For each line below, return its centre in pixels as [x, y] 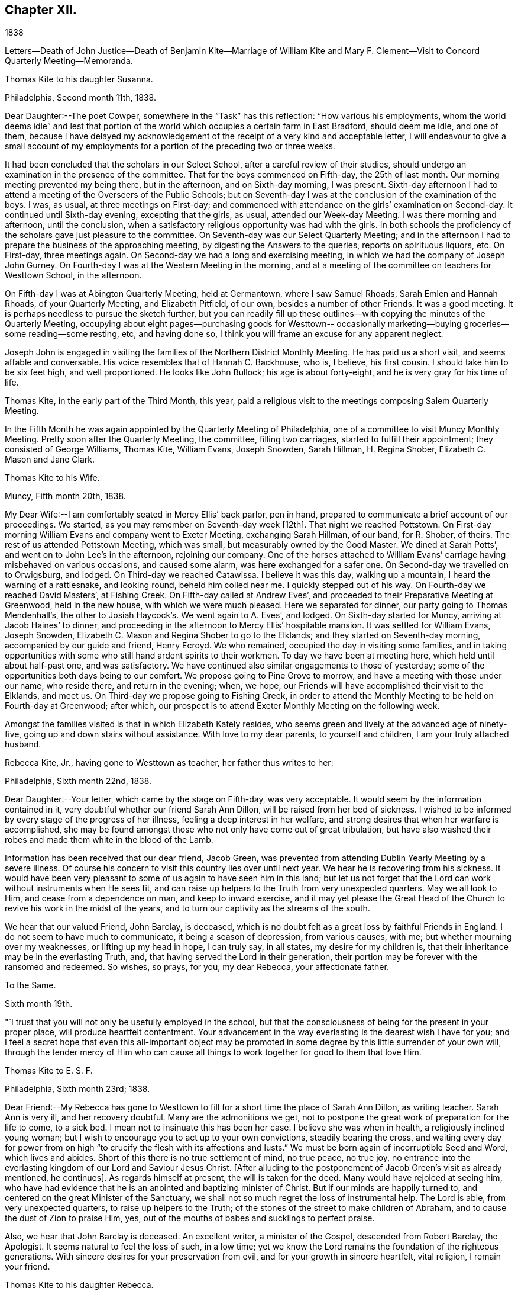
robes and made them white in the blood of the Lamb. [109, 840]
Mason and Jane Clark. [50, 460]
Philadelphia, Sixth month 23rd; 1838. [77, 1089]
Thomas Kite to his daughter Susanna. [79, 79]
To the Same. [30, 985]
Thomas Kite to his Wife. [52, 478]
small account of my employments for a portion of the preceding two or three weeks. [170, 146]
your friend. [27, 1267]
